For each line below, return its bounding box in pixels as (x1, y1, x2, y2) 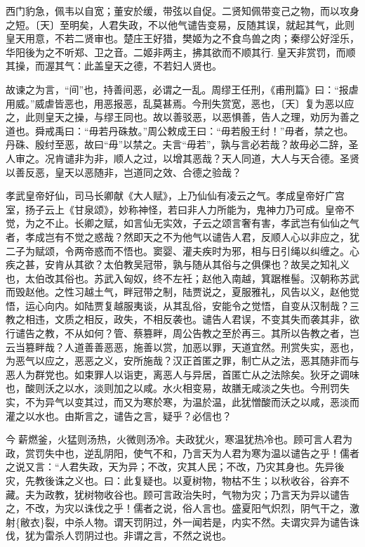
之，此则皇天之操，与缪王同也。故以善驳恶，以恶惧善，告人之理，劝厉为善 (6, 110, 350, 124)
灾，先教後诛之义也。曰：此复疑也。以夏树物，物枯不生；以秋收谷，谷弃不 (6, 473, 350, 487)
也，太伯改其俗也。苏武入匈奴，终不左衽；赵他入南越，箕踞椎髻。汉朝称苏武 (6, 270, 359, 285)
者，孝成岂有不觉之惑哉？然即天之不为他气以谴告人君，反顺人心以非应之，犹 (6, 229, 359, 244)
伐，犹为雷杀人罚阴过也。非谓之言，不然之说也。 (6, 528, 232, 543)
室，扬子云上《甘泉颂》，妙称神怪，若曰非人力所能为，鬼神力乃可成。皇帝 (6, 202, 345, 216)
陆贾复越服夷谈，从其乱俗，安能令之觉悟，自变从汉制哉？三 (84, 298, 359, 312)
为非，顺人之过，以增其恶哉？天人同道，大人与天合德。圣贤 (84, 150, 359, 165)
